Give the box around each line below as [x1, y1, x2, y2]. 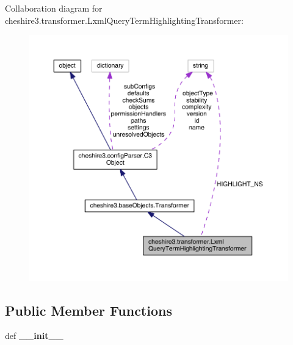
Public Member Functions [5, 300, 172, 319]
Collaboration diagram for [5, 2, 103, 14]
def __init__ [5, 329, 63, 342]
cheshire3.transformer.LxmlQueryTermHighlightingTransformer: [5, 13, 244, 26]
